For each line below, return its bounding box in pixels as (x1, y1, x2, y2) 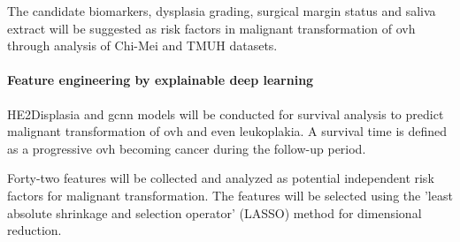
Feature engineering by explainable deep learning (7, 71, 314, 89)
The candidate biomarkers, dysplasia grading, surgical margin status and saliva (7, 2, 436, 19)
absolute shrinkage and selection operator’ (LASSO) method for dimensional (7, 203, 422, 222)
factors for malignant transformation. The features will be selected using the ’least (7, 185, 453, 204)
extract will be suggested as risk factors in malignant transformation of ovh (7, 19, 416, 37)
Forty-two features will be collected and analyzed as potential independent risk (7, 169, 434, 187)
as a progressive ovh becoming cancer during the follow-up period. (7, 139, 366, 157)
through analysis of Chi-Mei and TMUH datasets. (7, 36, 278, 55)
